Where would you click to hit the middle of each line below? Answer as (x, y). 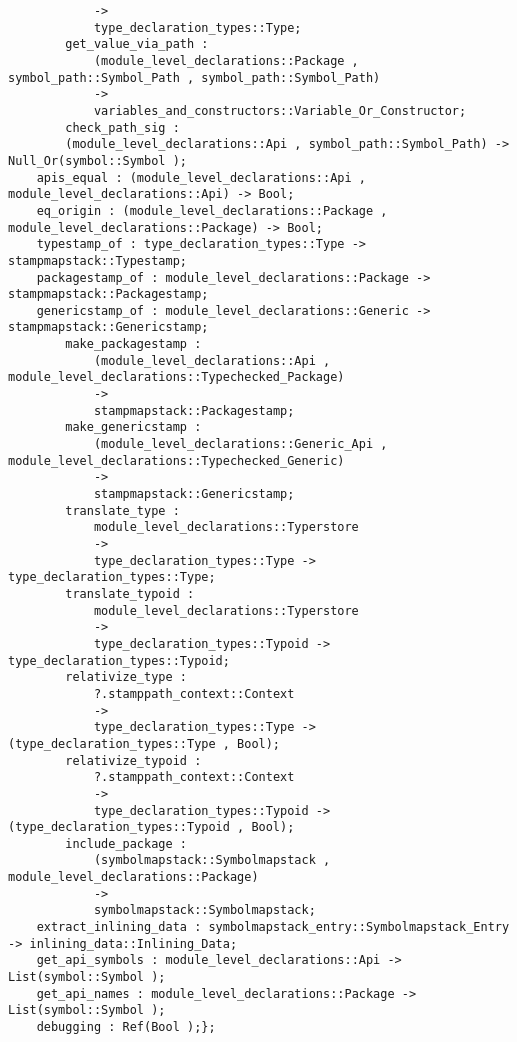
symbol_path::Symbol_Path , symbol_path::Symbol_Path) (194, 77)
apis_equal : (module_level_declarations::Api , (201, 177)
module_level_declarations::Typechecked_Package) (176, 377)
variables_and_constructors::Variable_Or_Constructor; (280, 110)
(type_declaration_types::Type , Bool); (144, 743)
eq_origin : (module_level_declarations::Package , (212, 210)
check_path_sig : (122, 127)
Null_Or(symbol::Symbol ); (97, 160)
